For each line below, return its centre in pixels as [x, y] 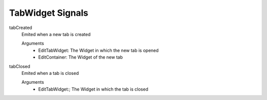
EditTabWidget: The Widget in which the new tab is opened [99, 50]
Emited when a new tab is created [56, 34]
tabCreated [21, 28]
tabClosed [20, 66]
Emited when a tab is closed [50, 73]
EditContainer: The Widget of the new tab [81, 57]
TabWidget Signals [49, 13]
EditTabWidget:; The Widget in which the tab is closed [93, 89]
